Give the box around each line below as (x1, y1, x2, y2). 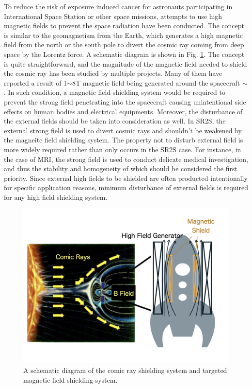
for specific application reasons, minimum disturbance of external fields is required (4, 182, 248, 193)
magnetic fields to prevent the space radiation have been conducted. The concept (4, 20, 245, 31)
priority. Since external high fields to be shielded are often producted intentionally (4, 173, 248, 183)
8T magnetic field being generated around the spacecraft (72, 77, 240, 88)
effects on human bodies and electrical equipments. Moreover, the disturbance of (4, 106, 243, 116)
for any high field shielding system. (4, 192, 108, 202)
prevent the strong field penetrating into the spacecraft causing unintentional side (4, 96, 246, 106)
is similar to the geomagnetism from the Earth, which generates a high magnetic (4, 30, 243, 40)
